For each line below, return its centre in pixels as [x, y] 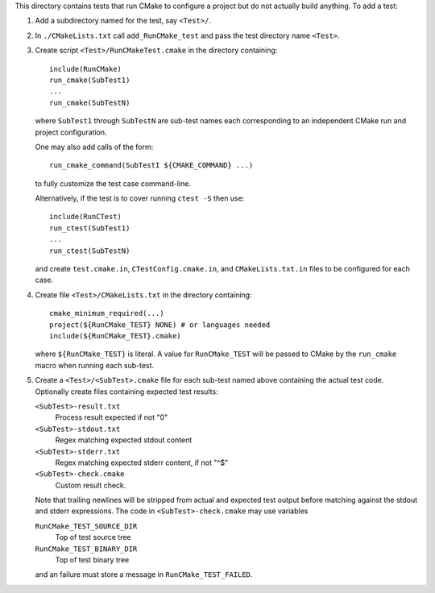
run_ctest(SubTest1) [90, 228]
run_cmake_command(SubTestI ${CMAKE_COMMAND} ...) [151, 166]
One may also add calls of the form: [94, 147]
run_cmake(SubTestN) [90, 102]
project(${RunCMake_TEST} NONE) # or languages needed [160, 325]
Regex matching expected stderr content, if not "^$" [142, 462]
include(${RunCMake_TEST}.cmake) [115, 336]
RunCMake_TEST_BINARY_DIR [86, 549]
